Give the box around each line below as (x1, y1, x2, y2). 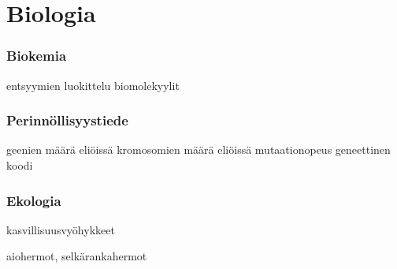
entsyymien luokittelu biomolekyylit (6, 77, 180, 93)
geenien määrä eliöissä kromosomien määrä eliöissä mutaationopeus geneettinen (6, 141, 391, 158)
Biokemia (6, 46, 67, 65)
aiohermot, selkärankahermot (6, 248, 147, 264)
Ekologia (6, 190, 61, 210)
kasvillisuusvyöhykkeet (6, 221, 115, 237)
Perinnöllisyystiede (6, 110, 128, 130)
